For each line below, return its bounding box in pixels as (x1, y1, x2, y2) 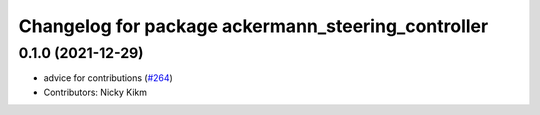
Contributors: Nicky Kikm (43, 86, 147, 98)
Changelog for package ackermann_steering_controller (18, 15, 489, 37)
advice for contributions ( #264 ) (43, 72, 174, 84)
